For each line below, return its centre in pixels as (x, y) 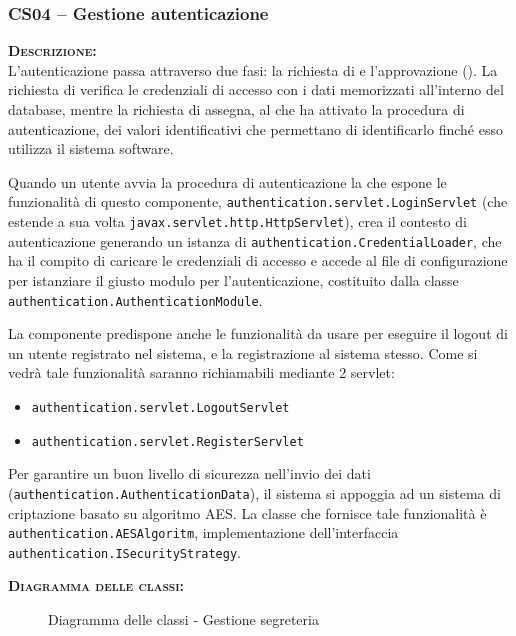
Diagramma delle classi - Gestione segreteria (183, 619)
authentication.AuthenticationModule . (135, 299)
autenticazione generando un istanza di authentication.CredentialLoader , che (255, 240)
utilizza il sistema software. (91, 148)
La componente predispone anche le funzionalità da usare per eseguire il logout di (258, 333)
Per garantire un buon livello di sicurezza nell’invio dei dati (189, 473)
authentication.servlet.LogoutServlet (160, 407)
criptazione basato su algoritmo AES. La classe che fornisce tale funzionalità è (247, 512)
